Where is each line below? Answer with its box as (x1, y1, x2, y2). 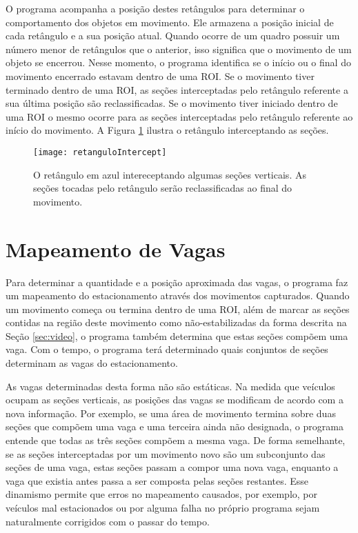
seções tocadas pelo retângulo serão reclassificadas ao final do (33, 181, 292, 195)
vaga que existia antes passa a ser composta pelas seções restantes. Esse (6, 473, 309, 487)
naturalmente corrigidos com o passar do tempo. (6, 514, 210, 528)
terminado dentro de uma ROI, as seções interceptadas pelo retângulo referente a (6, 82, 348, 97)
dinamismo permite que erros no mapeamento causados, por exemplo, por (6, 487, 317, 501)
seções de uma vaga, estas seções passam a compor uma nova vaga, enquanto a (6, 460, 339, 474)
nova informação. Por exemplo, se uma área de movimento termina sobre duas (6, 405, 336, 420)
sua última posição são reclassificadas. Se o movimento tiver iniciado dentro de (6, 96, 338, 110)
